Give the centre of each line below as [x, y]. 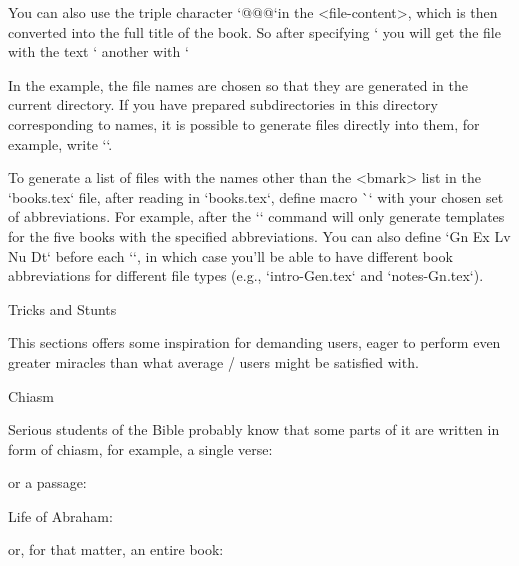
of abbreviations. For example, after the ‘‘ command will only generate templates [256, 216]
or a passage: [47, 482]
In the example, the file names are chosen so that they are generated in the [238, 84]
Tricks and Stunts [62, 308]
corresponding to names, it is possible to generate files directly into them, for [244, 123]
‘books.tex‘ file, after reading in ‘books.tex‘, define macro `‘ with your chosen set [256, 196]
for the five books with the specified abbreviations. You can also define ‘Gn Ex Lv [259, 235]
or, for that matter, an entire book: [116, 549]
